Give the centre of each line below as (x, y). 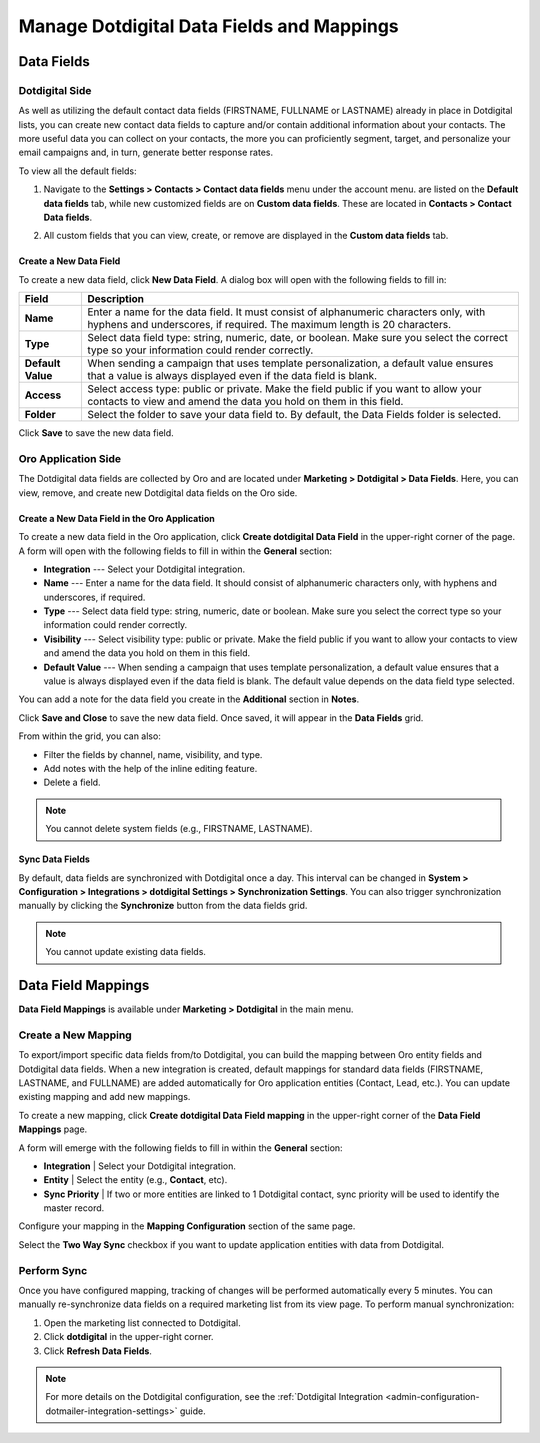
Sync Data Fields (54, 859)
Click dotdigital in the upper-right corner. (128, 1337)
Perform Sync (53, 1270)
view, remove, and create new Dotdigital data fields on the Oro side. (158, 492)
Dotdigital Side (55, 90)
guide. (192, 1411)
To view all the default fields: (77, 171)
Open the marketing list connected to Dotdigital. (142, 1322)
